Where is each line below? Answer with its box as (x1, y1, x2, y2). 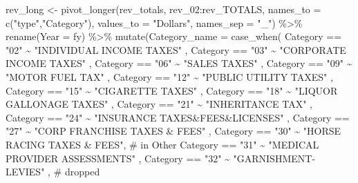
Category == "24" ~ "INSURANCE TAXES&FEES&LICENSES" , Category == (6, 110, 350, 124)
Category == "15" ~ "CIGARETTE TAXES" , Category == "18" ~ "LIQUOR (6, 83, 338, 97)
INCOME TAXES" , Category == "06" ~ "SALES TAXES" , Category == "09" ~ (6, 56, 352, 70)
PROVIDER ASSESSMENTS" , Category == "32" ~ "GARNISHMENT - (6, 151, 316, 165)
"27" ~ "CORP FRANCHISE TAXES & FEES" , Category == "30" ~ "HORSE (6, 124, 341, 138)
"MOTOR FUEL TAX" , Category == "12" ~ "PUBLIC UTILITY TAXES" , (6, 69, 333, 84)
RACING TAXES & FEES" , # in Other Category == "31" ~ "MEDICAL (6, 137, 319, 151)
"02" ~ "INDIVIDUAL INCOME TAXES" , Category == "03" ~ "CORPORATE (6, 42, 346, 57)
